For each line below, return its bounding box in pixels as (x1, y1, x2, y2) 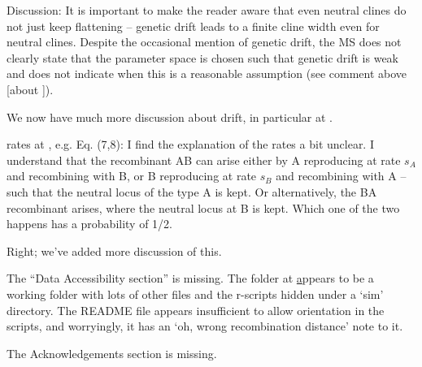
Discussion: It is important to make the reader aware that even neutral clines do (7, 2, 407, 18)
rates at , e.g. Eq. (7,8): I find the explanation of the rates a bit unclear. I (7, 136, 374, 153)
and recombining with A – (276, 167, 407, 184)
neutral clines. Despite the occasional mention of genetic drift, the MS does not (7, 33, 402, 50)
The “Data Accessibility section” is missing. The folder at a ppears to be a (7, 270, 374, 287)
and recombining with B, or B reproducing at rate (7, 167, 257, 184)
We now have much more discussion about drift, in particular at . (7, 108, 333, 125)
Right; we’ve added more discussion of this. (7, 242, 222, 259)
